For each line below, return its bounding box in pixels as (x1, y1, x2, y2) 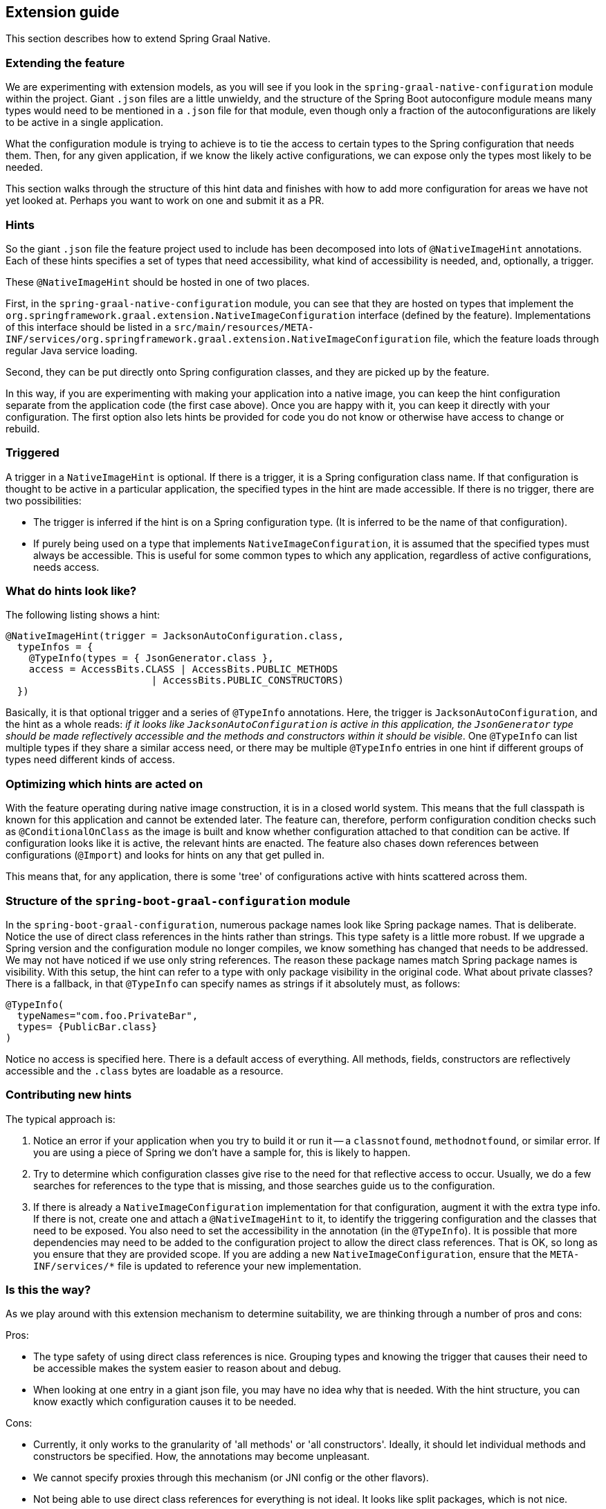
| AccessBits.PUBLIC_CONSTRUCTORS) (151, 675, 344, 686)
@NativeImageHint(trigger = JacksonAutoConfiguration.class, (6, 630, 344, 642)
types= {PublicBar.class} (17, 1021, 158, 1032)
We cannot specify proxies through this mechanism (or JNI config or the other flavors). (33, 1472, 429, 1484)
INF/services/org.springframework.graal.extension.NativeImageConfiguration (6, 333, 432, 345)
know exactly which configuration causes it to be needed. (33, 1396, 297, 1408)
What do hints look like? (6, 584, 137, 598)
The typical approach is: (6, 1113, 116, 1125)
